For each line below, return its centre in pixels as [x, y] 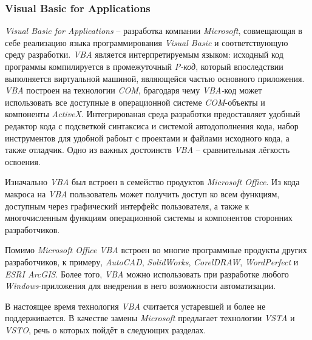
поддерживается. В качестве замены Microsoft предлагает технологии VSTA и [150, 318]
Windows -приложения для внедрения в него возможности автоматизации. [141, 286]
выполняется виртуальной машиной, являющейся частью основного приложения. [155, 78]
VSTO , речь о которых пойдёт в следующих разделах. [106, 329]
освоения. [23, 161]
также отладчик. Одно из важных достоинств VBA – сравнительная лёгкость [148, 150]
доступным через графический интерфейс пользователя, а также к [127, 206]
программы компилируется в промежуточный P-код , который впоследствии [144, 66]
